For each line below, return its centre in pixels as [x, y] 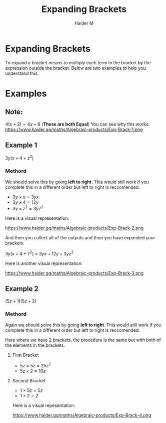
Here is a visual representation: [37, 218]
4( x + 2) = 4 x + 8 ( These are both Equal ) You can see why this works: [77, 124]
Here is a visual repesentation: [44, 405]
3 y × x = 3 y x [25, 197]
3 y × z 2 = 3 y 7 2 [28, 208]
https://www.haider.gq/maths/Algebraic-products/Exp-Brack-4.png [82, 415]
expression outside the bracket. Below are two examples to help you [75, 68]
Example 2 [22, 289]
